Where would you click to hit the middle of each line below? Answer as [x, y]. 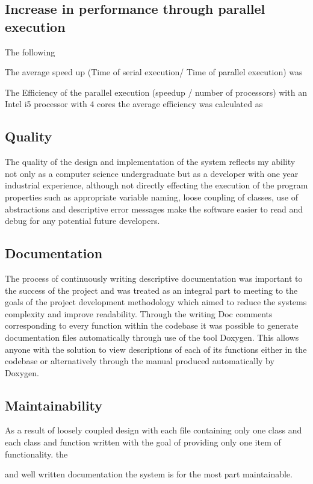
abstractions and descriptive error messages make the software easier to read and [154, 209]
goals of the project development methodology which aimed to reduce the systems [156, 302]
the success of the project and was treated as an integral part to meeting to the [151, 290]
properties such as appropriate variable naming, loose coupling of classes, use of [151, 197]
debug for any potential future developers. [82, 221]
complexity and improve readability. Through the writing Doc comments [139, 313]
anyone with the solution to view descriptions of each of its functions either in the [156, 349]
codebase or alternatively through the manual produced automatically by [140, 361]
